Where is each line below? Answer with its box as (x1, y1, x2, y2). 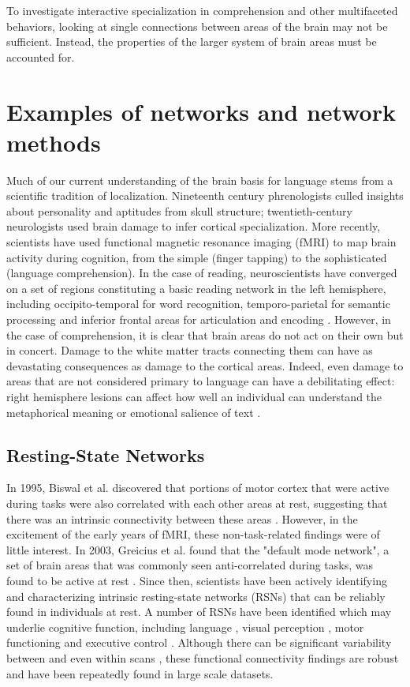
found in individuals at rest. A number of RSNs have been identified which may (6, 603, 392, 620)
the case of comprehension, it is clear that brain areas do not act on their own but (6, 326, 404, 343)
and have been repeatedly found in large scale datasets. (6, 665, 274, 681)
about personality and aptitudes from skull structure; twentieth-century (6, 202, 352, 219)
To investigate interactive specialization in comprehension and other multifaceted (6, 2, 398, 18)
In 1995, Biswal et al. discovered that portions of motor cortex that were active (6, 479, 389, 496)
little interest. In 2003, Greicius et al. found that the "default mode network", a (6, 541, 389, 557)
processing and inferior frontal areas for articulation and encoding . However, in (6, 311, 391, 328)
